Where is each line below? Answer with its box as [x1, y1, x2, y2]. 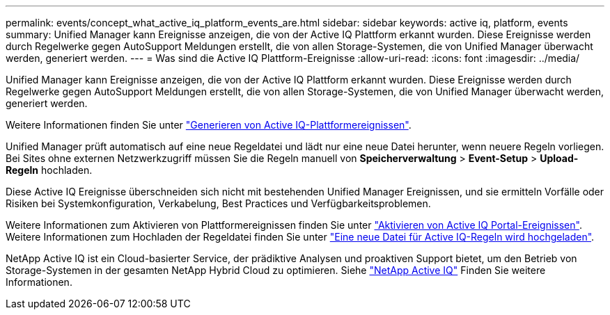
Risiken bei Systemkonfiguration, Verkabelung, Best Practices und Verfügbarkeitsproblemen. [6, 197, 431, 209]
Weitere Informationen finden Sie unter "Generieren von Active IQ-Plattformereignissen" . [6, 119, 412, 131]
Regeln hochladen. [6, 164, 93, 176]
